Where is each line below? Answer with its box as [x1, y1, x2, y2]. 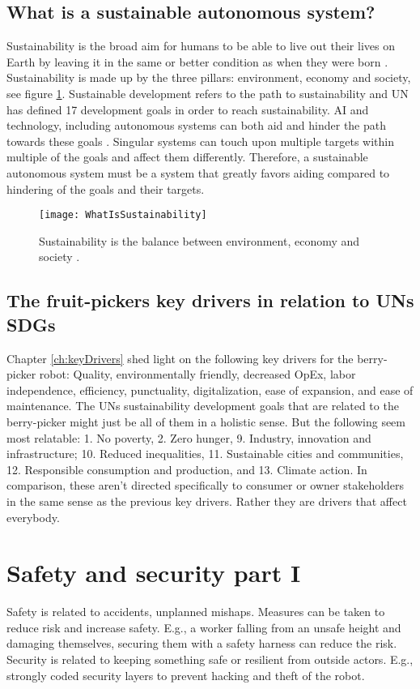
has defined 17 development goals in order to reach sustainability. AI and [6, 101, 369, 118]
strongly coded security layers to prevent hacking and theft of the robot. [6, 666, 365, 683]
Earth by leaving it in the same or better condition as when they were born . [6, 53, 388, 70]
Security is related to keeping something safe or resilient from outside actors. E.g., [6, 651, 414, 668]
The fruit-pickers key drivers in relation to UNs [6, 288, 414, 313]
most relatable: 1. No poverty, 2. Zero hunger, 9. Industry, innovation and [6, 429, 371, 446]
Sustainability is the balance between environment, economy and [39, 232, 360, 249]
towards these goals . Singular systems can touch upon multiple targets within [6, 132, 394, 149]
